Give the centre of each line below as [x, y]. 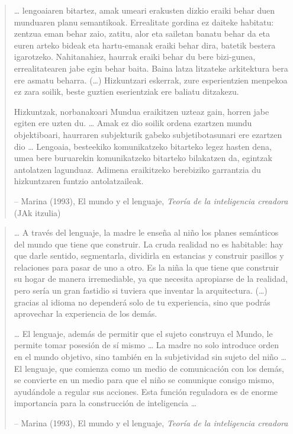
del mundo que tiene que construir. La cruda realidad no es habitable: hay [149, 244]
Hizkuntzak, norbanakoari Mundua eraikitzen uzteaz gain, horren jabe [141, 111]
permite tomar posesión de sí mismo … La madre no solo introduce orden [146, 345]
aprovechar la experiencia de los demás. [86, 314]
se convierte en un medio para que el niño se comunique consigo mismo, [144, 380]
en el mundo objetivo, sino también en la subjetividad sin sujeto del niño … [150, 357]
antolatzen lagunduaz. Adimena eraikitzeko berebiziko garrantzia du [137, 169]
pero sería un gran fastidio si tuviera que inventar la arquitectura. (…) [141, 290]
